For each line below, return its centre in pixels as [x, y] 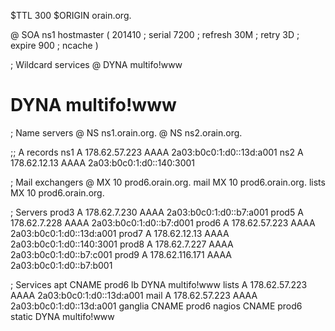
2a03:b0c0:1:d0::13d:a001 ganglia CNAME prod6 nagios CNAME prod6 [156, 306]
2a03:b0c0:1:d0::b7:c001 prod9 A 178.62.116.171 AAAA [121, 254]
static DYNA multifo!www [62, 316]
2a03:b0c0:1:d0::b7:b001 [61, 265]
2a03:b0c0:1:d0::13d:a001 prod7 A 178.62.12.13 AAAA [120, 233]
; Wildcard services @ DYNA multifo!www [96, 64]
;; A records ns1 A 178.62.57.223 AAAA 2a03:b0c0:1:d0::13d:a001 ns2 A [157, 152]
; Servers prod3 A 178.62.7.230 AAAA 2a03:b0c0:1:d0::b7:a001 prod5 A [157, 212]
